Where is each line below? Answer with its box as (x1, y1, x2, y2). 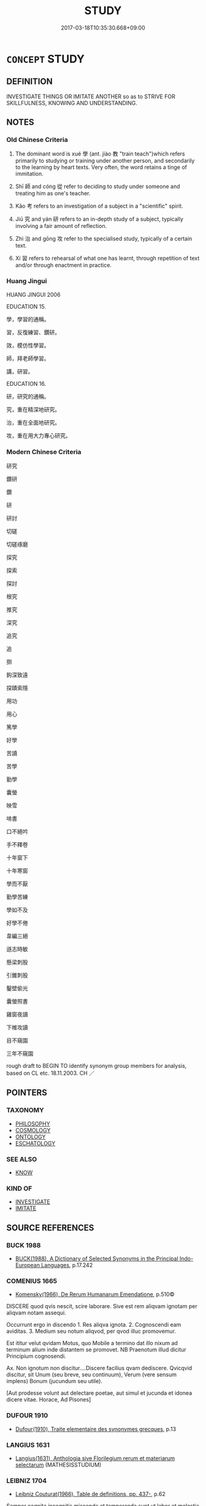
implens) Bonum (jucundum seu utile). (6, 1378, 103, 1385)
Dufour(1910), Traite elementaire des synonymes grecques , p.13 (15, 1425, 177, 1432)
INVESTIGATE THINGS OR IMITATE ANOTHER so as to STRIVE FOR (6, 93, 176, 100)
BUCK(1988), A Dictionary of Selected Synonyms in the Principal (15, 1255, 179, 1262)
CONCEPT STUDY (6, 52, 85, 66)
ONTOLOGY (15, 1133, 46, 1140)
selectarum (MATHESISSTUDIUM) (15, 1461, 102, 1469)
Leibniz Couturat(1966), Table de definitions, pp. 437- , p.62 (15, 1491, 166, 1498)
